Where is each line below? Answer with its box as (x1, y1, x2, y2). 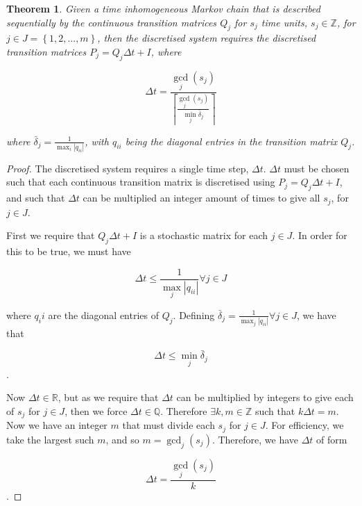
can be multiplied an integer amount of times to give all (83, 190, 320, 205)
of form (316, 432, 347, 446)
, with (85, 133, 109, 148)
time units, (261, 15, 308, 29)
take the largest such (6, 432, 94, 446)
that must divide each (122, 418, 215, 432)
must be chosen (284, 161, 350, 175)
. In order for (292, 228, 347, 243)
